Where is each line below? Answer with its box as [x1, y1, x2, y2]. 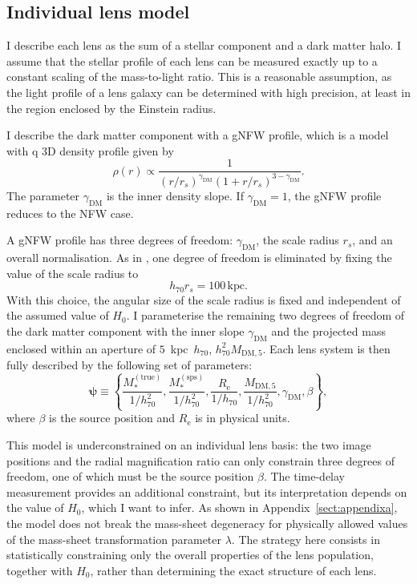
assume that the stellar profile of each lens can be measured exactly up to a [6, 52, 378, 69]
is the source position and [49, 409, 176, 426]
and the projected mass [271, 322, 386, 339]
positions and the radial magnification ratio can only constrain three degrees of [6, 452, 395, 469]
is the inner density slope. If [106, 187, 244, 203]
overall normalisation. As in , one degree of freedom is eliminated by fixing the [6, 248, 392, 265]
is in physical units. [195, 409, 290, 426]
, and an [352, 232, 393, 248]
